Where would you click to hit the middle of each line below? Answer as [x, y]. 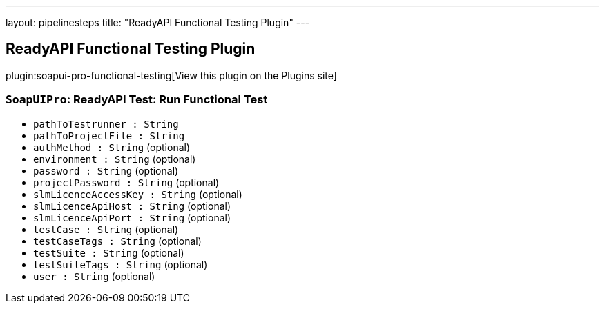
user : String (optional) [94, 276]
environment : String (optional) [115, 159]
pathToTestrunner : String [106, 124]
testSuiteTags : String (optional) [121, 264]
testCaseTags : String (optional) [117, 241]
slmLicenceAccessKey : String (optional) [138, 194]
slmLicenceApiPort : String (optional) [132, 217]
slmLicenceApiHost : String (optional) [132, 206]
